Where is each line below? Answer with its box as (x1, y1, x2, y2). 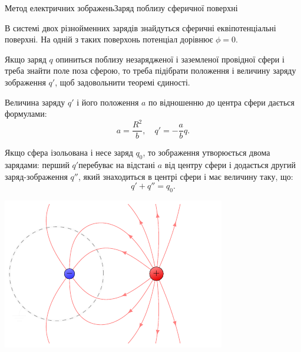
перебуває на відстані (78, 159, 156, 171)
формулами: (5, 107, 47, 120)
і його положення (77, 96, 139, 108)
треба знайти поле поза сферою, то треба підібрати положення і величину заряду (5, 64, 296, 77)
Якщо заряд (5, 52, 47, 65)
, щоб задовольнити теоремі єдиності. (55, 75, 190, 88)
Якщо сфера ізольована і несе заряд (5, 146, 133, 159)
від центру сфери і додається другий (164, 159, 296, 171)
